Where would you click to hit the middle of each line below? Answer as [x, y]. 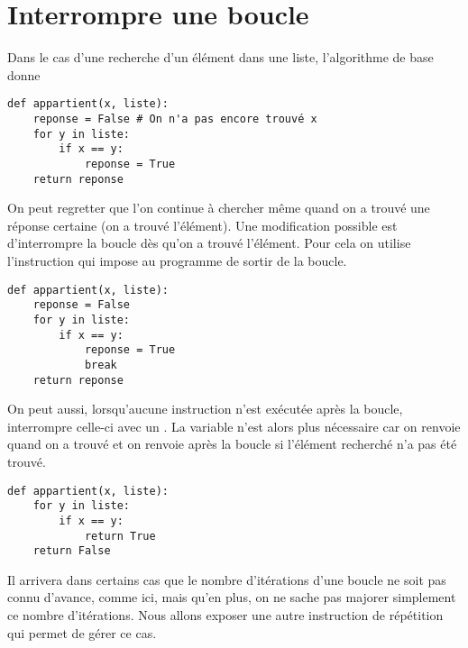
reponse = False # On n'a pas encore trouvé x [175, 119]
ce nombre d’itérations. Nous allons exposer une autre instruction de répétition [225, 615]
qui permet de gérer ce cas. [82, 632]
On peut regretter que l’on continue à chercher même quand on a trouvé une [219, 208]
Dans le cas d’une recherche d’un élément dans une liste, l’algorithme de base [220, 57]
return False [72, 551]
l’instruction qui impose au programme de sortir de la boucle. [177, 261]
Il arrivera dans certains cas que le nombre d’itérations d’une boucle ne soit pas [227, 579]
